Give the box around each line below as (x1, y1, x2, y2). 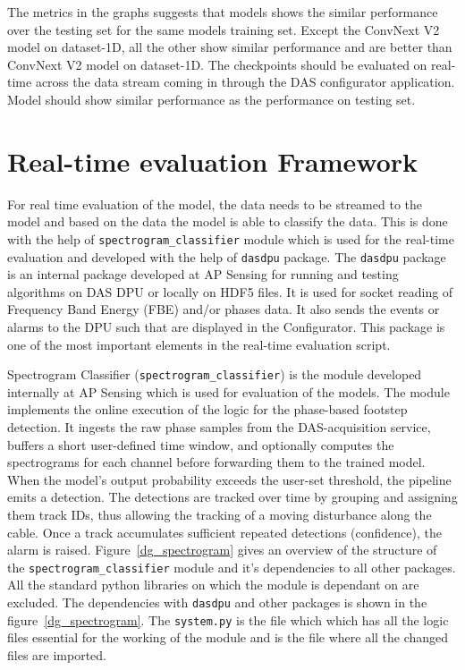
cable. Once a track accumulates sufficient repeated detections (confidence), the (7, 522, 442, 541)
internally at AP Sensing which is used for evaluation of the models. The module (7, 382, 450, 401)
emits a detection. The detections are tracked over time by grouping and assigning (7, 488, 458, 506)
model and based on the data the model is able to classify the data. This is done (7, 212, 448, 231)
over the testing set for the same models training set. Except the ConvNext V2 (7, 20, 440, 38)
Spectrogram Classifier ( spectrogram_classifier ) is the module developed (7, 365, 422, 384)
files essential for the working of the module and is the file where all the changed (7, 628, 449, 647)
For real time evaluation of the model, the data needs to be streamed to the (7, 194, 422, 213)
